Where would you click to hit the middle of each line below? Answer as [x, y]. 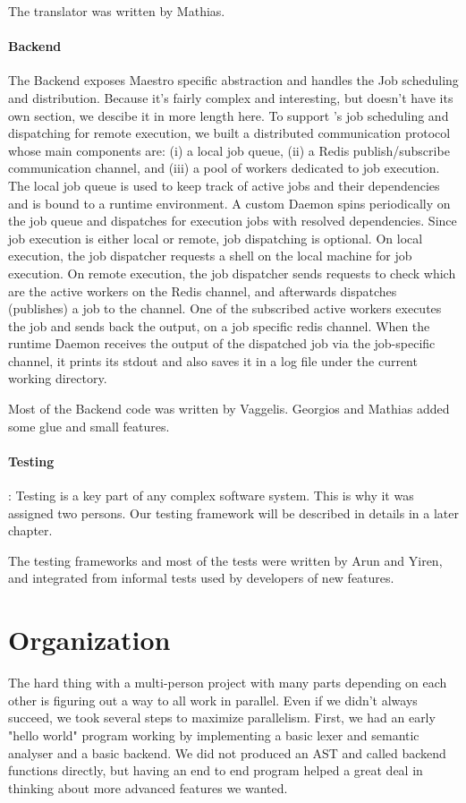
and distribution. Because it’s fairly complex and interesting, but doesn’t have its [231, 97]
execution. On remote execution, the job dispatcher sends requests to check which [232, 273]
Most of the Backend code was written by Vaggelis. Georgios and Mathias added [229, 409]
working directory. [58, 378]
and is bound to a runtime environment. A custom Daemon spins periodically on [229, 203]
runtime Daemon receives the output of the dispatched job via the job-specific [222, 343]
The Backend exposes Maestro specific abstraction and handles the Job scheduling [233, 80]
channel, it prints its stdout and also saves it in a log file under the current [213, 360]
